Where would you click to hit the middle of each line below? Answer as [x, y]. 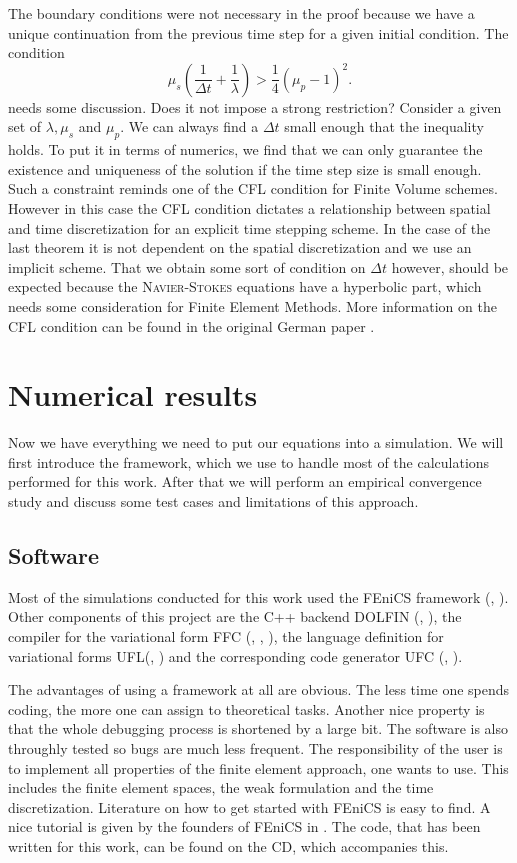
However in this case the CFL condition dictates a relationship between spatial [249, 207]
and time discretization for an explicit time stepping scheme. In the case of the [249, 227]
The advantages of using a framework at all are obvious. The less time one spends [259, 689]
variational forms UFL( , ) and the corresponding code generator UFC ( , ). [235, 655]
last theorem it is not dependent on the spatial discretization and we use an [240, 247]
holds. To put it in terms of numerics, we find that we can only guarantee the [245, 149]
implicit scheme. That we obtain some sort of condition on [187, 266]
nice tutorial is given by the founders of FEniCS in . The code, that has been [244, 826]
